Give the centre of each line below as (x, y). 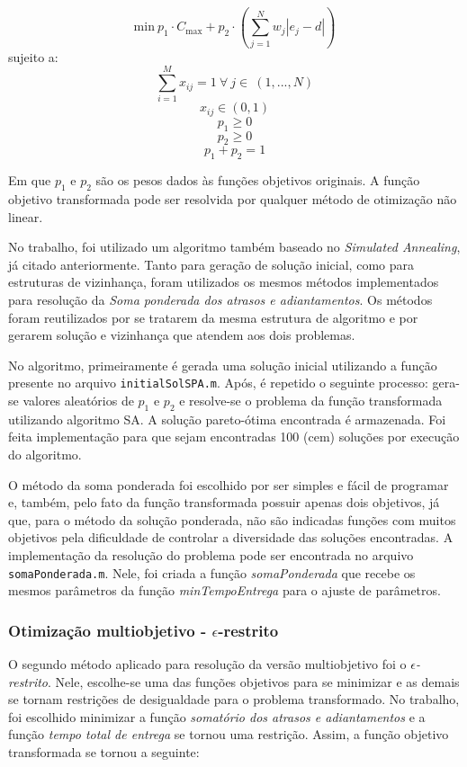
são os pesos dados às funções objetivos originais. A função (258, 180)
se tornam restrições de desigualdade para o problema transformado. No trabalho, (234, 699)
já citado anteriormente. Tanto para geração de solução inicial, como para (211, 264)
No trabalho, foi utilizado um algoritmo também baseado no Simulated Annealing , (234, 247)
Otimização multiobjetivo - (108, 630)
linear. (26, 216)
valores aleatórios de (78, 401)
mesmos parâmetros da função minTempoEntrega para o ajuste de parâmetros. (225, 590)
